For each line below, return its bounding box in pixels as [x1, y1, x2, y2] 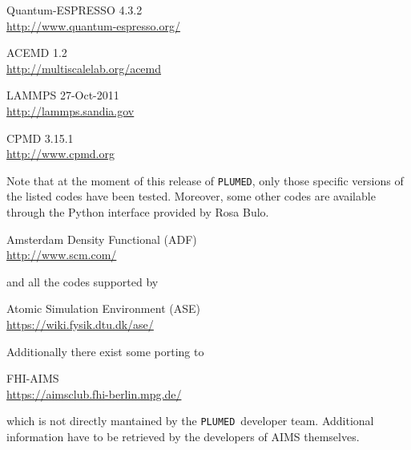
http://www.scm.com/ [6, 246, 117, 263]
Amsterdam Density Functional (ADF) [6, 230, 197, 247]
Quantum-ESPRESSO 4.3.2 [6, 2, 143, 18]
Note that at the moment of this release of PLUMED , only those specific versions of [6, 172, 404, 189]
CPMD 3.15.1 [6, 129, 74, 146]
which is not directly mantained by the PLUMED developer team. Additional [6, 412, 374, 429]
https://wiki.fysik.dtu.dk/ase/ [6, 315, 154, 332]
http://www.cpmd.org [6, 145, 115, 162]
